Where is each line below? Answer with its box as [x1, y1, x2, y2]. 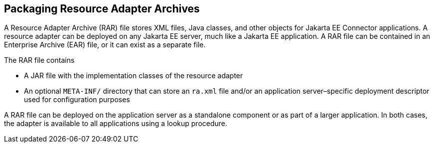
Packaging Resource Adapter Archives [4, 2, 200, 15]
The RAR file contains [4, 56, 75, 65]
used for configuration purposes [24, 95, 130, 104]
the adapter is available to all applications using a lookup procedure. [4, 119, 228, 128]
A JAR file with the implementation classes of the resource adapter [24, 71, 243, 80]
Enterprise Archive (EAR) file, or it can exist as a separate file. [4, 40, 206, 49]
